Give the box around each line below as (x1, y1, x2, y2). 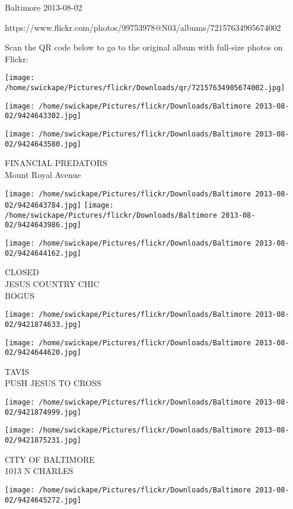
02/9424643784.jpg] (5, 201, 81, 210)
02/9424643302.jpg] (5, 112, 81, 120)
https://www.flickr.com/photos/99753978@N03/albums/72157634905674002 (5, 21, 281, 33)
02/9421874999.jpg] (5, 408, 81, 416)
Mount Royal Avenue (5, 168, 81, 180)
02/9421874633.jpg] (5, 320, 81, 329)
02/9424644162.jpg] (5, 249, 81, 257)
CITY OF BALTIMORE (5, 453, 95, 465)
